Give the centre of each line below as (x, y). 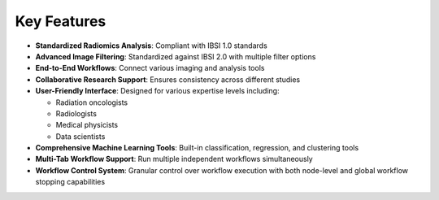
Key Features (61, 21)
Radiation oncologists (92, 102)
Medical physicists (87, 125)
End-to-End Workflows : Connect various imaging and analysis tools (150, 68)
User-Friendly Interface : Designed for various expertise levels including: (157, 91)
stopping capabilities (70, 182)
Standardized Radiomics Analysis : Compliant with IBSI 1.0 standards (151, 46)
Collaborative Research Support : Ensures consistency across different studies (168, 79)
